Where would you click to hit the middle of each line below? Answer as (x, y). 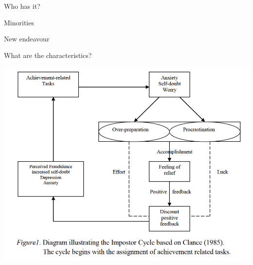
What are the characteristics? (48, 55)
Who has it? (22, 6)
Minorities (19, 22)
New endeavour (27, 39)
